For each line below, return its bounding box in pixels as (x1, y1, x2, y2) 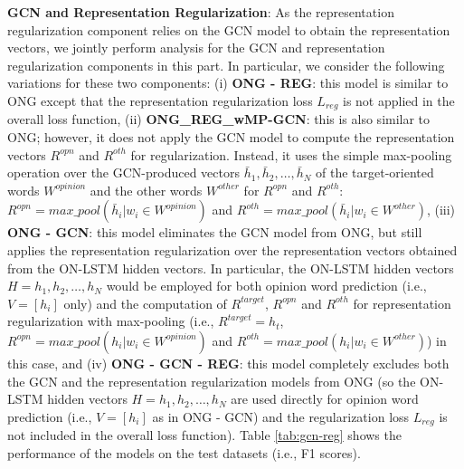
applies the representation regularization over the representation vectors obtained (7, 240, 458, 259)
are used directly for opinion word (231, 389, 419, 408)
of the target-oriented (316, 163, 434, 182)
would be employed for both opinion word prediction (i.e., (106, 276, 427, 295)
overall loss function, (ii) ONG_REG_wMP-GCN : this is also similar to (7, 110, 431, 129)
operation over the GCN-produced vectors (7, 163, 240, 182)
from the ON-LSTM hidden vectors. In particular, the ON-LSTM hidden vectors (7, 258, 454, 277)
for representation (353, 293, 451, 312)
